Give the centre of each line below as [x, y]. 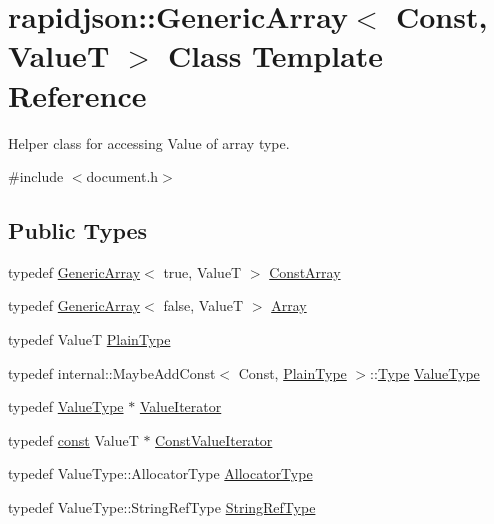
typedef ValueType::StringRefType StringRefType [162, 507]
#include [36, 176]
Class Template [276, 55]
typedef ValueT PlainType [89, 339]
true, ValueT [202, 271]
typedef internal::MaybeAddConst [112, 372]
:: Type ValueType [425, 372]
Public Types [78, 230]
